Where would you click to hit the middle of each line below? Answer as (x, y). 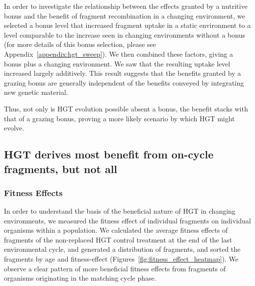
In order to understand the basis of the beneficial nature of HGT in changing (120, 211)
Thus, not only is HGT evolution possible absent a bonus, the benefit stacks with (126, 108)
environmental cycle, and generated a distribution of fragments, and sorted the (122, 249)
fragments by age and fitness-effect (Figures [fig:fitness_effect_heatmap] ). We (121, 259)
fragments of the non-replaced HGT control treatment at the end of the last (118, 239)
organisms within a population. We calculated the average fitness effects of (116, 230)
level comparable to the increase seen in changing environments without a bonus (125, 34)
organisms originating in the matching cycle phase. (80, 278)
